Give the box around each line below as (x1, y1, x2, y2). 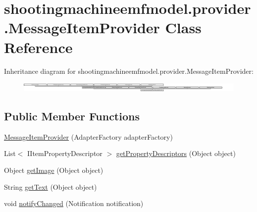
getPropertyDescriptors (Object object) (116, 148, 236, 159)
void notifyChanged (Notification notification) (4, 198, 144, 209)
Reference (4, 37, 73, 57)
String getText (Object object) (4, 181, 97, 192)
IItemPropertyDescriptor (27, 148, 103, 159)
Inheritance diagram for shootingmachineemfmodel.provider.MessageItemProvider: (4, 65, 254, 76)
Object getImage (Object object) (4, 164, 103, 175)
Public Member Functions (4, 108, 140, 123)
